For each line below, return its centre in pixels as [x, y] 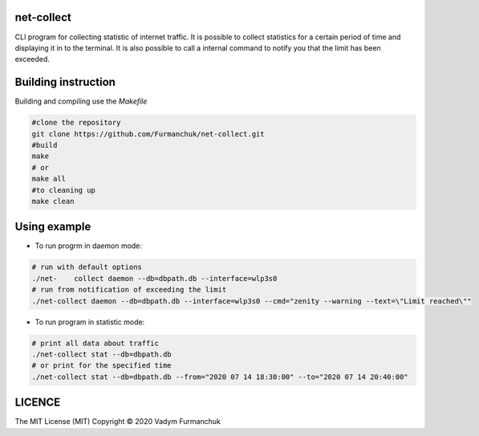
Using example [53, 227]
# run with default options [87, 267]
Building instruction [65, 82]
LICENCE [38, 403]
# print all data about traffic [95, 343]
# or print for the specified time [101, 366]
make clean [53, 201]
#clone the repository [76, 123]
